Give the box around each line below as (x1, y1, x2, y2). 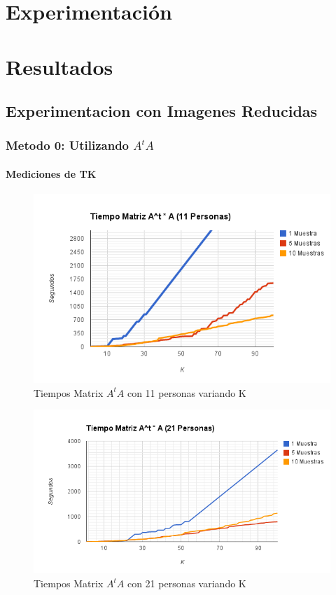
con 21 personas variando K (127, 576, 246, 591)
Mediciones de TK (6, 166, 97, 181)
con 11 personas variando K (127, 385, 246, 400)
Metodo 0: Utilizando (6, 136, 129, 154)
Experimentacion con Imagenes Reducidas (6, 100, 318, 122)
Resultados (6, 52, 113, 80)
